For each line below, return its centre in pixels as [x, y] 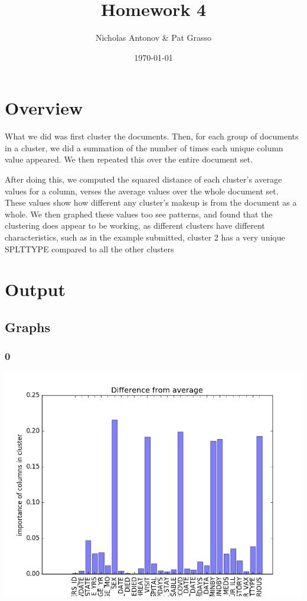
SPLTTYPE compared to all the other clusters [89, 248]
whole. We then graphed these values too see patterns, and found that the [139, 214]
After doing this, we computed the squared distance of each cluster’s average [143, 179]
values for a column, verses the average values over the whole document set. [142, 191]
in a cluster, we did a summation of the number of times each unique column [144, 147]
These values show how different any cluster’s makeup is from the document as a [151, 202]
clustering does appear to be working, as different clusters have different [135, 225]
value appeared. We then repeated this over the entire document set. [129, 159]
